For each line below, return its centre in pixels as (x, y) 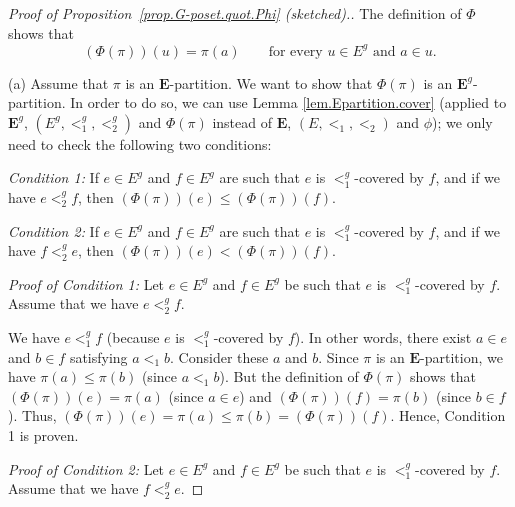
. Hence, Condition (448, 415)
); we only (462, 121)
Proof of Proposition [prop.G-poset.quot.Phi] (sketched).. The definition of (235, 13)
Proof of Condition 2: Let (86, 468)
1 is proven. (43, 435)
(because (133, 337)
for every (295, 51)
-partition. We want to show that (271, 82)
